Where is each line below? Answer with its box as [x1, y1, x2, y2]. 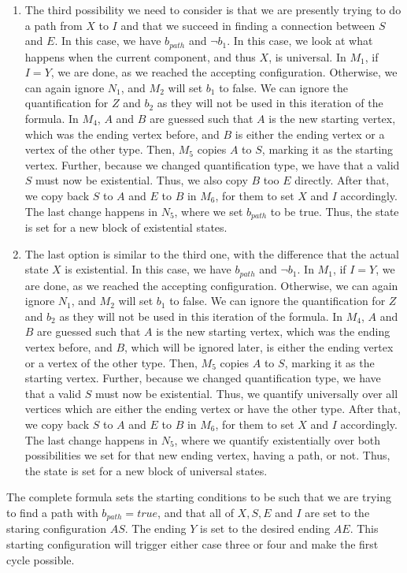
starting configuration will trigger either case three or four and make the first [6, 536, 379, 553]
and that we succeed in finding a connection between [120, 17, 376, 33]
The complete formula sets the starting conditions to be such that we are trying [6, 489, 391, 505]
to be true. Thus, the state [270, 203, 399, 219]
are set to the [305, 504, 370, 520]
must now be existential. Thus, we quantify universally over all [94, 385, 398, 401]
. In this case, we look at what [227, 32, 373, 49]
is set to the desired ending [199, 520, 331, 537]
